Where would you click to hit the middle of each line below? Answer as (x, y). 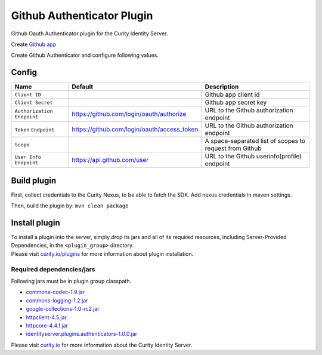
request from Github (233, 148)
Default (83, 87)
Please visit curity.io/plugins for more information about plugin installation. (102, 253)
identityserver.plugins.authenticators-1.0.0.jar (82, 334)
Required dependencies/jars (53, 269)
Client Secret (34, 102)
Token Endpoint (35, 130)
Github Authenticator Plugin (82, 16)
